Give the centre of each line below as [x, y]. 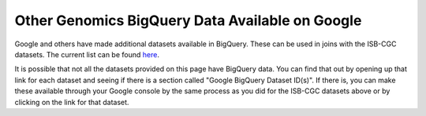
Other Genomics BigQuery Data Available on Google [188, 20]
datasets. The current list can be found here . [87, 54]
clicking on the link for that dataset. [72, 102]
